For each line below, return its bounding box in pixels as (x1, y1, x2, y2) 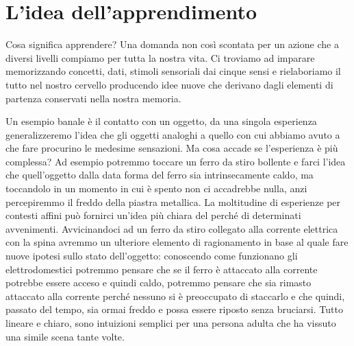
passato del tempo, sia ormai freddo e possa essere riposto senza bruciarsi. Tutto (5, 302, 343, 316)
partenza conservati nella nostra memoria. (5, 91, 181, 105)
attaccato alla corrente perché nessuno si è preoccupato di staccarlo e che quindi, (5, 288, 345, 303)
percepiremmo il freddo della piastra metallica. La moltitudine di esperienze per (5, 194, 341, 209)
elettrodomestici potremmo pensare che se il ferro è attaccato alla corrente (5, 262, 318, 276)
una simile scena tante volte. (5, 329, 125, 343)
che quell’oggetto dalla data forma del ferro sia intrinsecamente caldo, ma (5, 168, 314, 182)
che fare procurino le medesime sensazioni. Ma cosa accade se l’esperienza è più (5, 141, 338, 155)
